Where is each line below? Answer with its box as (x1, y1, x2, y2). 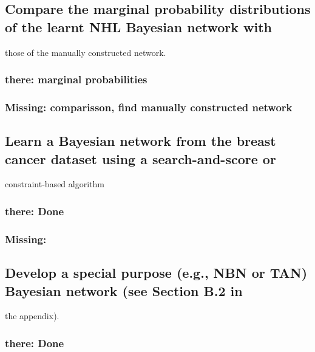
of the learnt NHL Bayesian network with (5, 17, 272, 36)
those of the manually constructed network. (5, 46, 166, 58)
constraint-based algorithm (5, 178, 104, 190)
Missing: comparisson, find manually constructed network (5, 99, 293, 114)
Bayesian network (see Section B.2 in (5, 281, 243, 300)
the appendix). (5, 309, 59, 322)
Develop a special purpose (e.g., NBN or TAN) (5, 263, 308, 282)
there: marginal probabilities (5, 72, 147, 87)
